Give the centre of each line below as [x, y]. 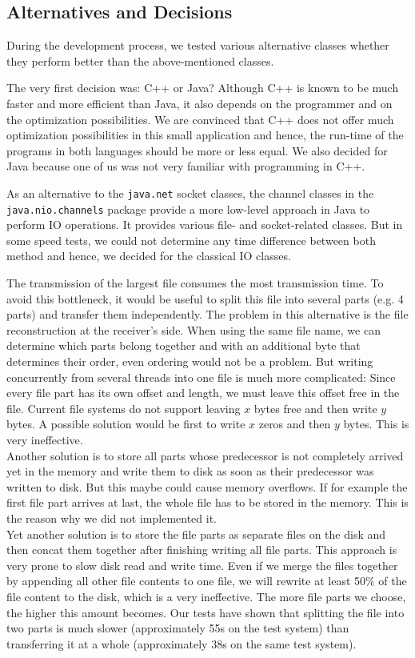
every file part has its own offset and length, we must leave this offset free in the [203, 393]
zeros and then [295, 424]
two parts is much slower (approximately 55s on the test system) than [178, 628]
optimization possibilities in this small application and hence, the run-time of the [205, 135]
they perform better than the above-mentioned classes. [140, 60]
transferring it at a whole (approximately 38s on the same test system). [182, 643]
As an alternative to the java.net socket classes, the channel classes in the [190, 193]
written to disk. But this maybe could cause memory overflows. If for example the [207, 486]
